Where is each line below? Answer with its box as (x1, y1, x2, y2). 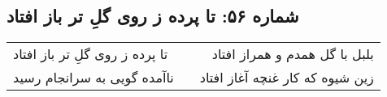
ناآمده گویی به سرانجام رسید (13, 68, 174, 87)
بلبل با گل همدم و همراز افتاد (211, 44, 374, 64)
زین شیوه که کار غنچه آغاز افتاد (199, 68, 374, 87)
